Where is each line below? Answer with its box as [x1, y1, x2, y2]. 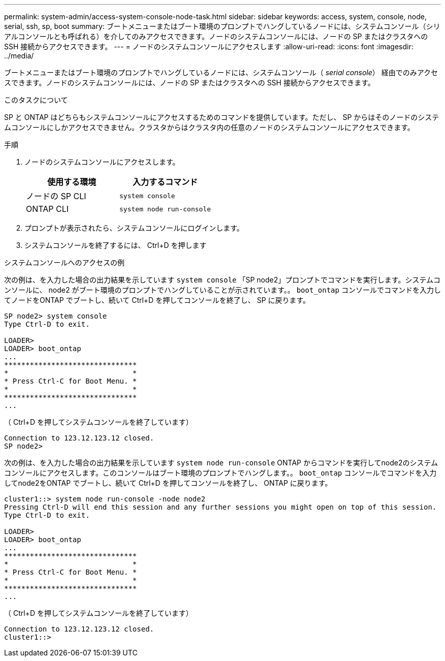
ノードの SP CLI [26, 191, 86, 201]
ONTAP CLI [26, 204, 69, 214]
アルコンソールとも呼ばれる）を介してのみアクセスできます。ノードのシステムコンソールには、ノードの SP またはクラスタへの [4, 32, 428, 41]
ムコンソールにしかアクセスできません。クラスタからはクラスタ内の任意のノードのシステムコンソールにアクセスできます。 [4, 123, 415, 132]
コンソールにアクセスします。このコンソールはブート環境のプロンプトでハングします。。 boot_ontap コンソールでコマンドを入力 [4, 468, 437, 477]
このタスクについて [4, 96, 68, 104]
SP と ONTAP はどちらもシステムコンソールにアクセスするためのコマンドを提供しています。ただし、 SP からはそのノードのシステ [4, 113, 439, 121]
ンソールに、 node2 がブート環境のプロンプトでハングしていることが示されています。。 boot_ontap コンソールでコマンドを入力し [4, 286, 441, 294]
